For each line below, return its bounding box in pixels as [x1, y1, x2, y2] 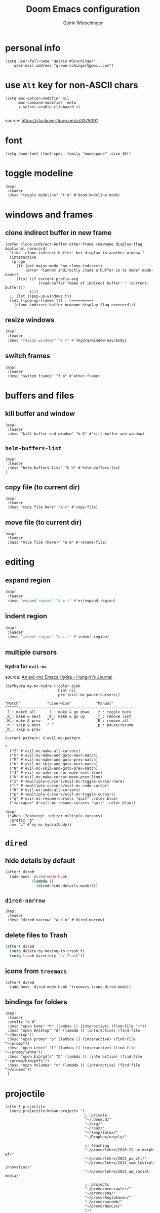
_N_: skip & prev [5, 727, 41, 732]
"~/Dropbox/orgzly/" [84, 1134, 127, 1140]
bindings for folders [5, 998, 68, 1006]
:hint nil [56, 688, 77, 693]
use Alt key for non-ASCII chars [5, 79, 138, 91]
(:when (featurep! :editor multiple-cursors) [7, 813, 103, 818]
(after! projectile [5, 1104, 45, 1109]
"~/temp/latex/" [84, 1130, 119, 1135]
